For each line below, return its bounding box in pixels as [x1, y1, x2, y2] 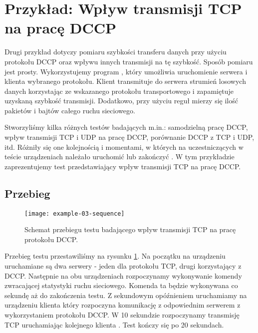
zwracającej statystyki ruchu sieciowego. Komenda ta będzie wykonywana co [4, 280, 238, 291]
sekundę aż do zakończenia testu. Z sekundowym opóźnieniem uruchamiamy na [4, 290, 247, 300]
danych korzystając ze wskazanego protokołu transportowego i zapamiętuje [4, 85, 234, 96]
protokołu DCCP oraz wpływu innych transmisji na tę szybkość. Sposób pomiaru [4, 56, 253, 66]
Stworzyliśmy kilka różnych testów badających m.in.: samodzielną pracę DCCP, [4, 122, 248, 132]
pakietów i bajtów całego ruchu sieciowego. [4, 105, 135, 115]
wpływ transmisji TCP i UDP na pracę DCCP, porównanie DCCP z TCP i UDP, [4, 132, 255, 142]
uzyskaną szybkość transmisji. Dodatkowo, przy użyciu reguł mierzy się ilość [4, 95, 238, 106]
